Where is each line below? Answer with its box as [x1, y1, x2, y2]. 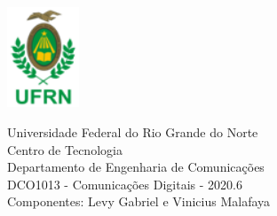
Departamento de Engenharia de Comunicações [7, 158, 265, 176]
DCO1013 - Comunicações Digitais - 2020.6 [7, 174, 242, 193]
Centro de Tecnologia [7, 140, 123, 158]
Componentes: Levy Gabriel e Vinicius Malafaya [7, 192, 271, 211]
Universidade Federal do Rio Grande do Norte [7, 122, 258, 141]
